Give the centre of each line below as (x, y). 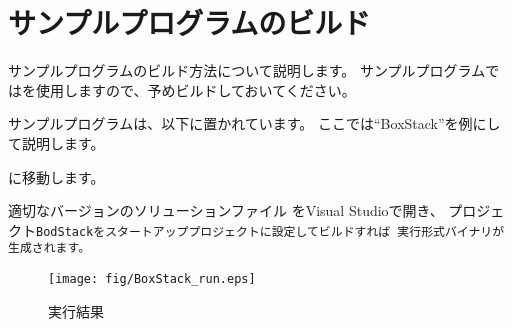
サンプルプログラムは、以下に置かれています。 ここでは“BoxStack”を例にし (254, 123)
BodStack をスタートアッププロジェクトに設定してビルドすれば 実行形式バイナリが (270, 231)
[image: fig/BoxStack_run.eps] (152, 279)
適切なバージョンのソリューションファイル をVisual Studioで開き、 (226, 210)
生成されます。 (49, 248)
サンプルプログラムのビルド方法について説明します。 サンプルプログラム (247, 70)
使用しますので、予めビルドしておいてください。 (195, 89)
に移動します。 (56, 176)
